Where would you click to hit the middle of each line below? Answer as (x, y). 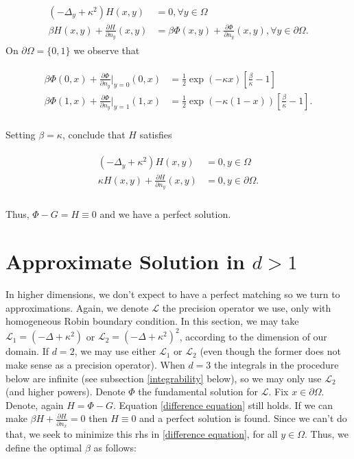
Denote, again (35, 405)
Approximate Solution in (125, 261)
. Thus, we (327, 434)
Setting (21, 135)
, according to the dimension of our (253, 336)
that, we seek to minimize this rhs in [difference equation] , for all (142, 434)
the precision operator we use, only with (247, 307)
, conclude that (94, 135)
